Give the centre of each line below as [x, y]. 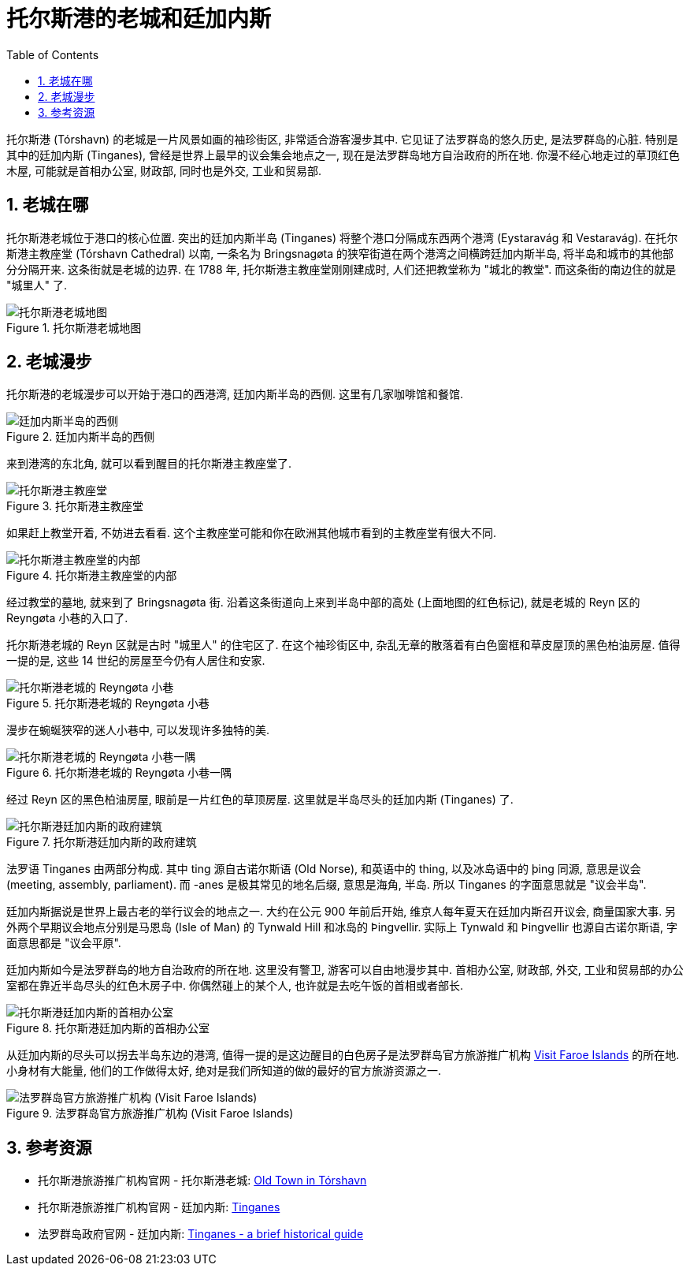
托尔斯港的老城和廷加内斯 [139, 19]
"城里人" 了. [37, 285]
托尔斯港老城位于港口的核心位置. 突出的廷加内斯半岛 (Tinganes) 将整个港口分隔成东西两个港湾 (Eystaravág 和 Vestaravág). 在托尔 [342, 237]
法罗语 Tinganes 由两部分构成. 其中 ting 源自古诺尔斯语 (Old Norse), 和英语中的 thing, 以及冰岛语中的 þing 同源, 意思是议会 [324, 869]
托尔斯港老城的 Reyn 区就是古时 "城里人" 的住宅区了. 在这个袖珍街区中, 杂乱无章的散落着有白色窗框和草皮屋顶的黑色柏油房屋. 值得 [343, 645]
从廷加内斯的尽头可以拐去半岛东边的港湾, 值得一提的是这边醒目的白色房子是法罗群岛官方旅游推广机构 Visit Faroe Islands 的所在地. [343, 1055]
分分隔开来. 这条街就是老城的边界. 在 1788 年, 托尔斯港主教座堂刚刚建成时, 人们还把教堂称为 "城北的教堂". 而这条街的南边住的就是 [341, 269]
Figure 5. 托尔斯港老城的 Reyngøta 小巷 [108, 703]
